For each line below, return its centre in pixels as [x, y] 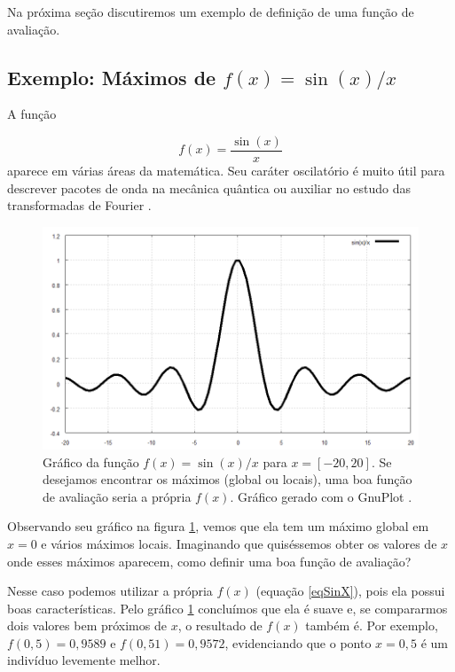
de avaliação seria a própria [117, 496]
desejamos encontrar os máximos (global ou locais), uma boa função [227, 479]
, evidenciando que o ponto [298, 642]
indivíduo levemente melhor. [84, 660]
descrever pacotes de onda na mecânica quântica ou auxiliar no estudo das [209, 188]
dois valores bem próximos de [87, 625]
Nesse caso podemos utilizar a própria [110, 591]
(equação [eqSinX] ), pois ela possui [350, 591]
